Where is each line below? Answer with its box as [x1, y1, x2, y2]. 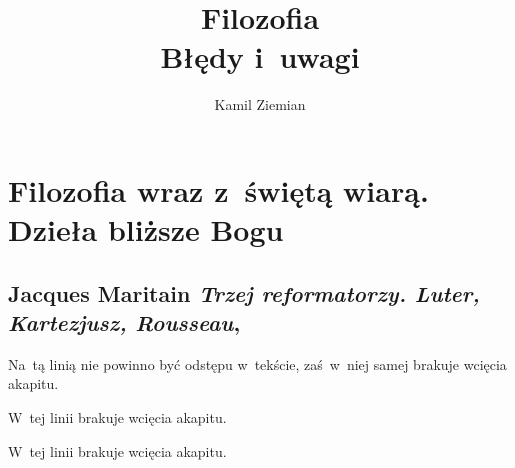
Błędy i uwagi [160, 36, 360, 77]
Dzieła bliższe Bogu [8, 209, 284, 250]
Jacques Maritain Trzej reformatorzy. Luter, [8, 277, 480, 308]
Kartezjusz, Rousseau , [8, 307, 241, 338]
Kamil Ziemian [214, 94, 306, 115]
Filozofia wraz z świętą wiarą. [8, 169, 429, 210]
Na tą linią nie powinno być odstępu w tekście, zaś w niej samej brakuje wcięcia [8, 353, 507, 374]
